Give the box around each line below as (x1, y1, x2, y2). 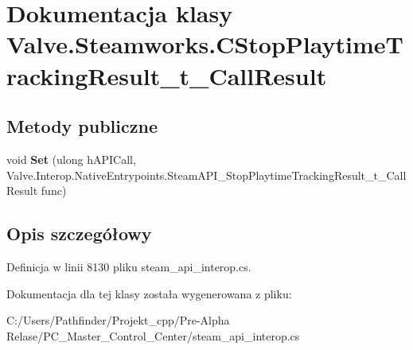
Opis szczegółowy (6, 221, 152, 246)
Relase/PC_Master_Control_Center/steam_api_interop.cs (6, 327, 300, 344)
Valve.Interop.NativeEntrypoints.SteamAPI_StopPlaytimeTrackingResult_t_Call (6, 166, 407, 183)
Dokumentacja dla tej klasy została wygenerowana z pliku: (6, 285, 292, 301)
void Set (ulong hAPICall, (6, 150, 136, 167)
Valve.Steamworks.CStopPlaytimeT (6, 28, 403, 60)
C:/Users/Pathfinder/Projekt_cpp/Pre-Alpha (6, 312, 230, 329)
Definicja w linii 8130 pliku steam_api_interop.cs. (6, 258, 251, 274)
